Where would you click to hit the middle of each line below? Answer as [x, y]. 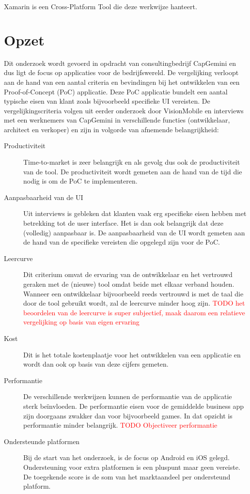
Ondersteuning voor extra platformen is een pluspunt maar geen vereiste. [132, 467]
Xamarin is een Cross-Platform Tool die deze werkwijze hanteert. [101, 6]
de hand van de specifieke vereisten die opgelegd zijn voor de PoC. [122, 242]
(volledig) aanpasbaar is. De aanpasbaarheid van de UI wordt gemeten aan [134, 232]
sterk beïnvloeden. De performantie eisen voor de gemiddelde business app [133, 406]
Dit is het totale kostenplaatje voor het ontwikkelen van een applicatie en [132, 354]
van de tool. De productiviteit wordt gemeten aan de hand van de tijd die [133, 171]
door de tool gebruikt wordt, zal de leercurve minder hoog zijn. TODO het [134, 303]
